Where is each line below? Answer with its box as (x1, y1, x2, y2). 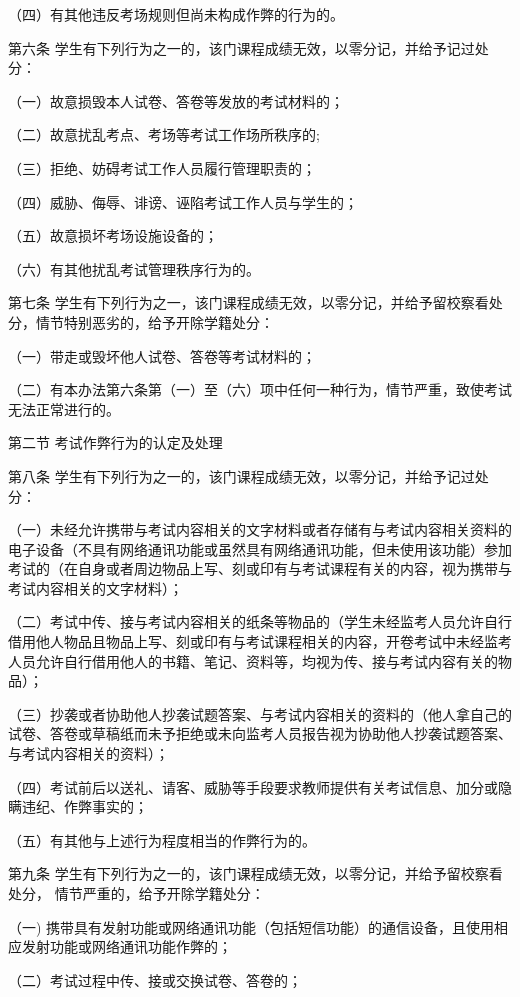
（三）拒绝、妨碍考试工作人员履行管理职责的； (8, 157, 316, 178)
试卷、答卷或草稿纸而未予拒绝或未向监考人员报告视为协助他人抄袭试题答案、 (8, 723, 512, 744)
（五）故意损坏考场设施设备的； (8, 225, 218, 246)
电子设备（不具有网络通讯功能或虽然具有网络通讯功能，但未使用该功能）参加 (8, 538, 512, 559)
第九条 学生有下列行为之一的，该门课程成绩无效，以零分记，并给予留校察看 (8, 863, 503, 884)
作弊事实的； (63, 796, 148, 817)
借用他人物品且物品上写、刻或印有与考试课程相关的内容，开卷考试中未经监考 (8, 631, 512, 652)
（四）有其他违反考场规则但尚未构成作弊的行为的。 (8, 4, 344, 24)
